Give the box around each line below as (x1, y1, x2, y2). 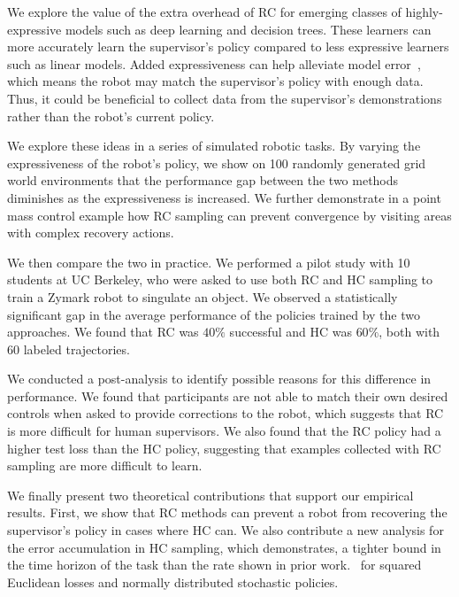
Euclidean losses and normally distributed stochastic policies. (7, 572, 339, 591)
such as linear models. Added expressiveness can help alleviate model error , (7, 54, 421, 73)
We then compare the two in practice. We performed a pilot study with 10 (7, 252, 410, 271)
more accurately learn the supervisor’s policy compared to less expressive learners (7, 37, 449, 56)
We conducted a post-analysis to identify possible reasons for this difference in (7, 369, 432, 388)
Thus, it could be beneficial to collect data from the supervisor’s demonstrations (7, 89, 442, 107)
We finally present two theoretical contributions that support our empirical (7, 485, 414, 504)
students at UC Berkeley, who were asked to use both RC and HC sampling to (7, 270, 433, 289)
